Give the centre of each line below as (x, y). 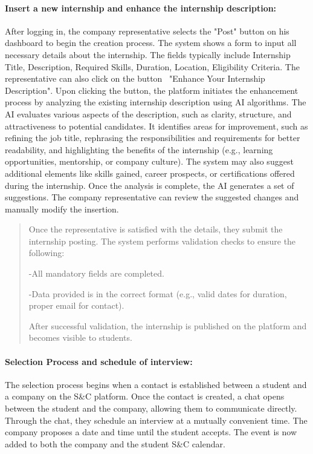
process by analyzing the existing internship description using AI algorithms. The (156, 102)
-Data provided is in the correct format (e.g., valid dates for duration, (158, 293)
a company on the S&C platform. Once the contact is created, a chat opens (145, 396)
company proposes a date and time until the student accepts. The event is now (151, 432)
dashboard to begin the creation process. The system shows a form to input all (151, 43)
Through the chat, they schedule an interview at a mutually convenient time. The (156, 420)
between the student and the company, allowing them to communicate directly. (151, 408)
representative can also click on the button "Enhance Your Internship (135, 78)
